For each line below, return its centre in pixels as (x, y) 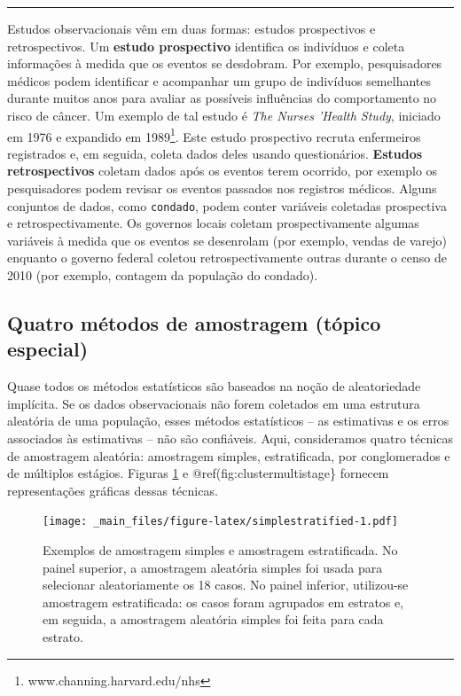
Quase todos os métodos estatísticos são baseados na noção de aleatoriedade (214, 386)
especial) (48, 349)
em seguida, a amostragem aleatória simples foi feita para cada (213, 619)
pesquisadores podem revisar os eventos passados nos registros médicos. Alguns (222, 188)
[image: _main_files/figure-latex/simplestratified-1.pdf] (220, 522)
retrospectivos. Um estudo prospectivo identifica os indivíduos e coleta (206, 46)
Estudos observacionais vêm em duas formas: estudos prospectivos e (191, 28)
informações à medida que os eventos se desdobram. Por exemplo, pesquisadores (225, 63)
